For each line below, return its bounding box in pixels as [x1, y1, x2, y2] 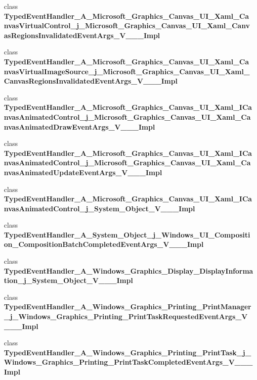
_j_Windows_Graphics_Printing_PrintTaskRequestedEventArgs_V [4, 311, 248, 322]
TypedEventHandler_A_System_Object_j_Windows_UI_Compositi [4, 229, 250, 239]
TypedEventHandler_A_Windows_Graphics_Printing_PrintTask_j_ [4, 347, 252, 357]
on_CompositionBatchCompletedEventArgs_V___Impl [4, 239, 204, 249]
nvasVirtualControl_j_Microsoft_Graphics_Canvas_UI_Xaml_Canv [4, 20, 250, 31]
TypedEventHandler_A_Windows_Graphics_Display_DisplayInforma [4, 265, 253, 276]
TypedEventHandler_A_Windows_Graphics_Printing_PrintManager [4, 301, 252, 312]
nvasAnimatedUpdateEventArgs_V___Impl [4, 167, 162, 177]
